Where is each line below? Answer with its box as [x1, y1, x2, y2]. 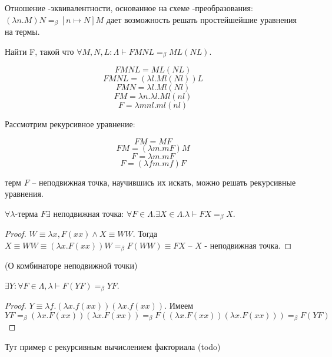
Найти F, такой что [5, 45, 74, 57]
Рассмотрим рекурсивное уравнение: [5, 118, 135, 130]
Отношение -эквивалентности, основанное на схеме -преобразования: [5, 2, 253, 14]
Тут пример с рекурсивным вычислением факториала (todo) [5, 341, 221, 353]
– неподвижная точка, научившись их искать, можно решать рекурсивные [32, 176, 296, 188]
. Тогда [132, 227, 158, 240]
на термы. [5, 25, 40, 38]
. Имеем [164, 299, 193, 312]
